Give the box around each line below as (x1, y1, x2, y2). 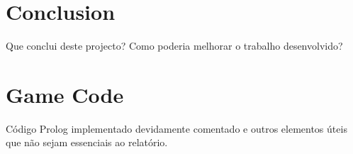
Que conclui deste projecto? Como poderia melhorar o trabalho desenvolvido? (6, 38, 343, 53)
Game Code (6, 79, 124, 109)
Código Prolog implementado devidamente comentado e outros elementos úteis (6, 121, 347, 136)
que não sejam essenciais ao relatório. (6, 135, 168, 150)
